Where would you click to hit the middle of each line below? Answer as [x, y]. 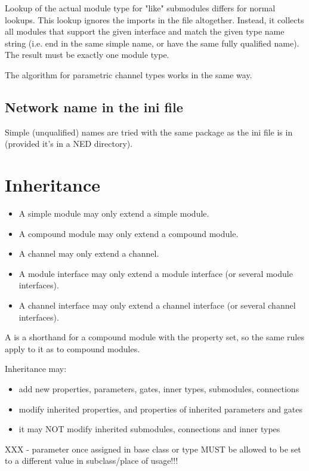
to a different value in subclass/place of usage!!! [92, 461]
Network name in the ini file [94, 107]
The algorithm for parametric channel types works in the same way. [129, 74]
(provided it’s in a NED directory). [69, 144]
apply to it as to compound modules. [72, 348]
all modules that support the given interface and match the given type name [145, 31]
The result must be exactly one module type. [87, 55]
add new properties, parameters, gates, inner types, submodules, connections [159, 389]
